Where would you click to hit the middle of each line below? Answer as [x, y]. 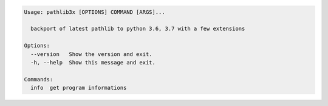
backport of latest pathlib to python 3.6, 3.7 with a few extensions [138, 29]
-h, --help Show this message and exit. [93, 62]
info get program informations [79, 88]
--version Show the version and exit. [91, 54]
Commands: [39, 79]
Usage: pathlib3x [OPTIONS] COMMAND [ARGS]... [94, 12]
